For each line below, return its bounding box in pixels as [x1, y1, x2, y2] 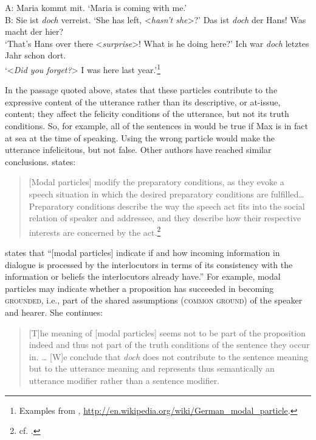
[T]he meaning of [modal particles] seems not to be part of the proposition [29, 326, 306, 339]
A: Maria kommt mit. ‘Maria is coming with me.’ [5, 1, 187, 13]
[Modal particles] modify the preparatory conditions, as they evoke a [29, 176, 284, 188]
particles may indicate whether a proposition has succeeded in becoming [5, 282, 274, 294]
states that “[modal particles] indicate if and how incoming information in [5, 246, 280, 258]
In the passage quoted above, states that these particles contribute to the [5, 83, 278, 96]
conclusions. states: [5, 155, 76, 168]
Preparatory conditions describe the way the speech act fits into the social [29, 199, 305, 212]
